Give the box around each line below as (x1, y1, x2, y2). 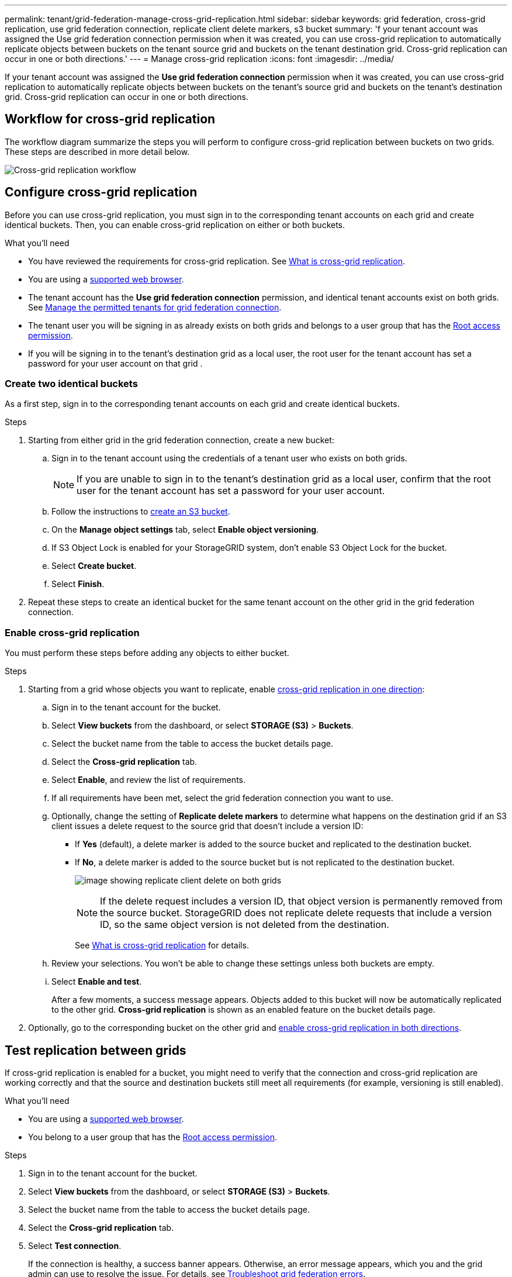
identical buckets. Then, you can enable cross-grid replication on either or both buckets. (5, 219, 345, 230)
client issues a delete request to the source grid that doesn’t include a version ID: (51, 821, 364, 831)
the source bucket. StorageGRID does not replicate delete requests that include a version (100, 907, 492, 919)
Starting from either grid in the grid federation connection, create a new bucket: (28, 435, 334, 446)
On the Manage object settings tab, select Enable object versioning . (51, 524, 319, 535)
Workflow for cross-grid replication (5, 112, 216, 127)
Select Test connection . (28, 1241, 122, 1251)
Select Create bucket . (51, 561, 137, 571)
